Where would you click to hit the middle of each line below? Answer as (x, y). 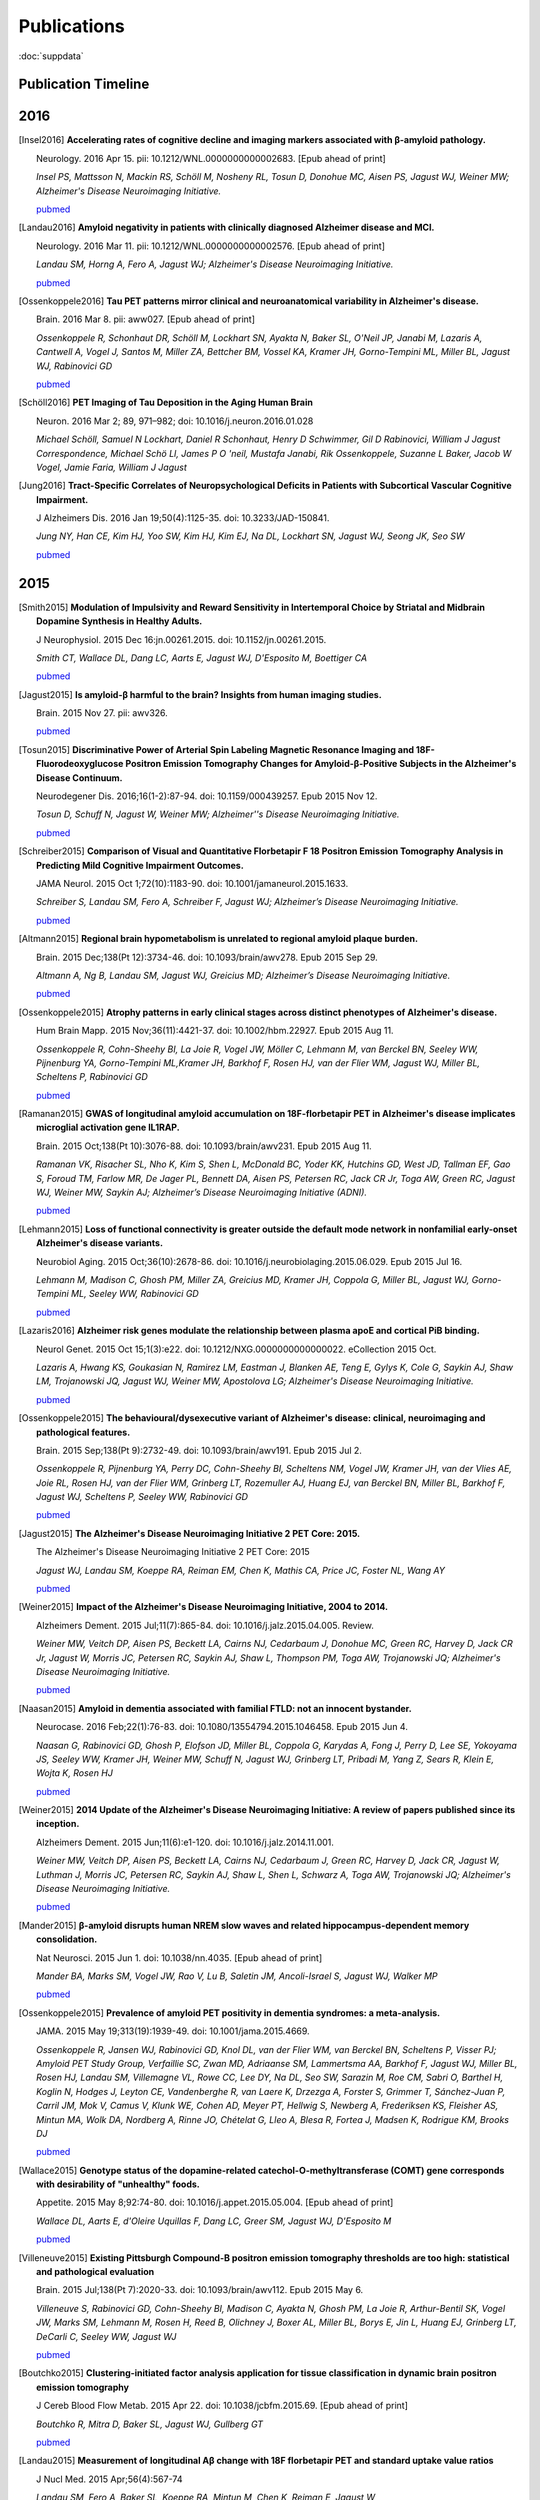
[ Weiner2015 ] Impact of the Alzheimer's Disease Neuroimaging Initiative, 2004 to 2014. (203, 1607)
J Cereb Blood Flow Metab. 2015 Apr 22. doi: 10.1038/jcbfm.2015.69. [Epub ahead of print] (222, 2406)
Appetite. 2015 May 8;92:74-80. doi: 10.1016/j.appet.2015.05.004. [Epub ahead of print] (215, 2202)
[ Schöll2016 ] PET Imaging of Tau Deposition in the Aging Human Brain (166, 402)
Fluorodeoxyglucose (80, 764)
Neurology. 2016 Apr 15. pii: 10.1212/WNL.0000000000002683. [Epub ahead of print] (211, 158)
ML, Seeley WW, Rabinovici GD (134, 1294)
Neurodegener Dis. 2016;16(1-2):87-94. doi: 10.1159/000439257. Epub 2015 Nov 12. (207, 796)
